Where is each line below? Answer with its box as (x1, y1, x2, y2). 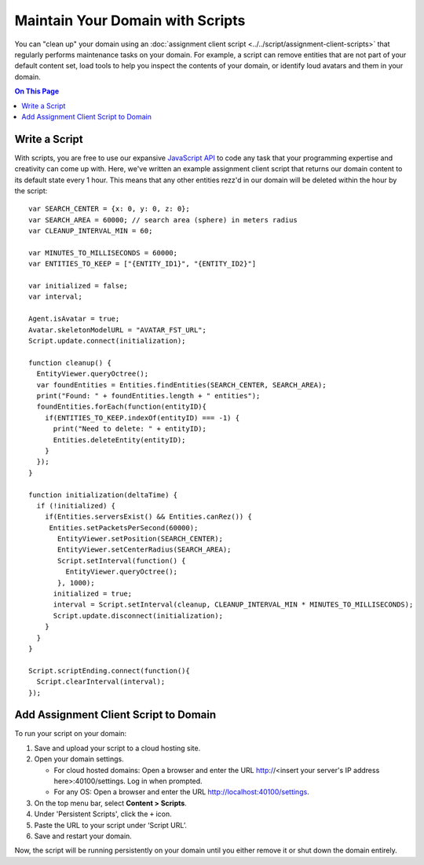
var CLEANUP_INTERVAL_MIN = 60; (28, 226, 153, 236)
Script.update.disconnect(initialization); (53, 611, 224, 620)
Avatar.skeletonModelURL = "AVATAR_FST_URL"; (28, 325, 207, 334)
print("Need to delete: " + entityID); (53, 424, 207, 434)
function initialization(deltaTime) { (28, 490, 178, 499)
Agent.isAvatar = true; (28, 314, 120, 324)
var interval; (28, 292, 82, 302)
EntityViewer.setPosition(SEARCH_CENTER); (57, 534, 224, 544)
